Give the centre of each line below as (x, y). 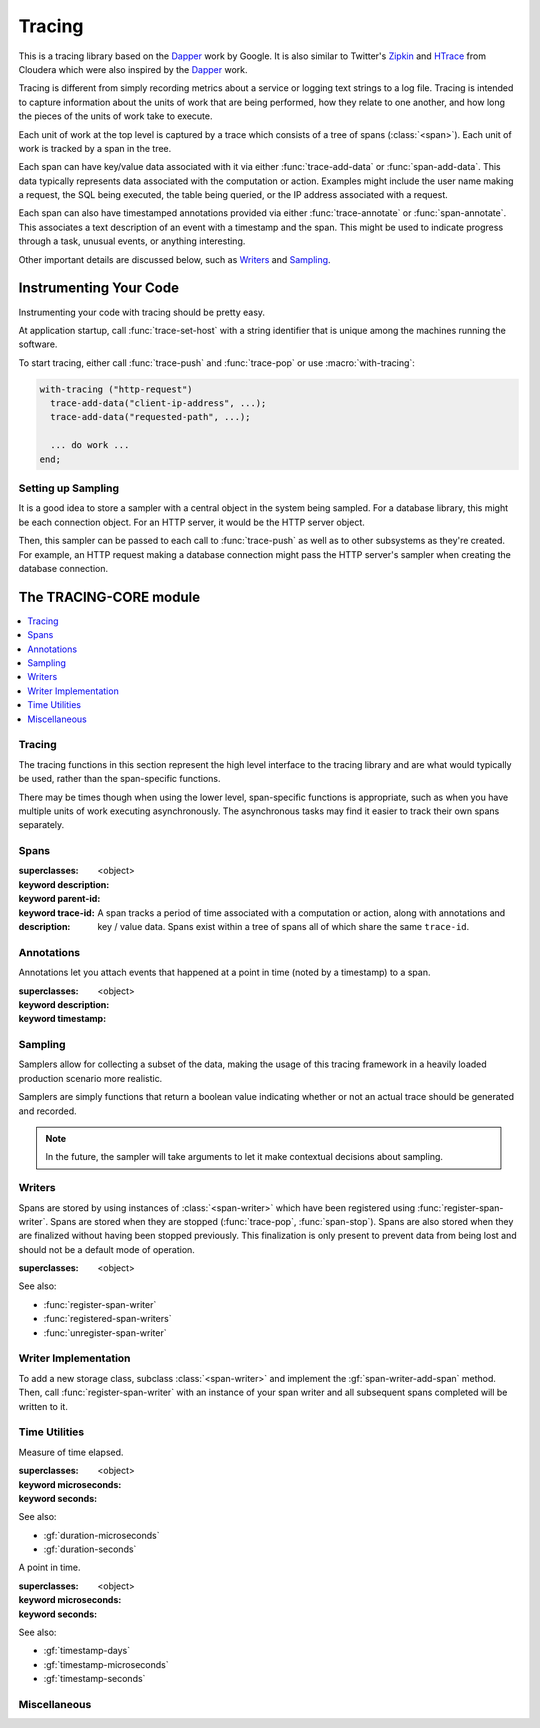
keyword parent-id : (59, 899)
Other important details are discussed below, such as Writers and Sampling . (174, 259)
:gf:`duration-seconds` (90, 1549)
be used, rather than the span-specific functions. (119, 779)
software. (38, 344)
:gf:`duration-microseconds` (101, 1535)
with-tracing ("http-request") (116, 389)
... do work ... (90, 445)
